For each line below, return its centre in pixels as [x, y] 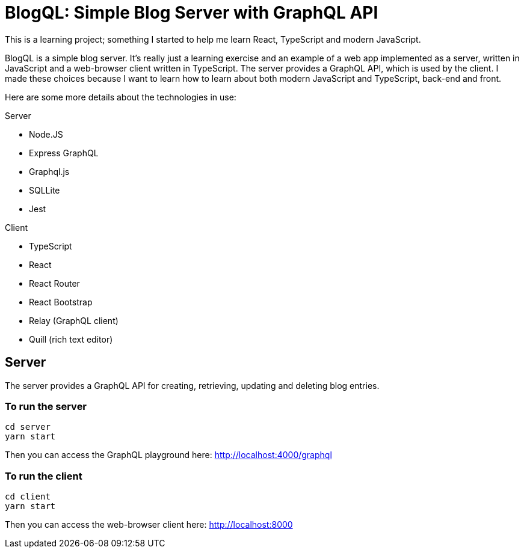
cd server [28, 427]
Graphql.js [49, 171]
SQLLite [45, 190]
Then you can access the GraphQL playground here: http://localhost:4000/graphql [168, 455]
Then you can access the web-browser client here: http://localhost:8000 [149, 525]
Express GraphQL [64, 153]
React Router [54, 283]
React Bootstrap [61, 302]
